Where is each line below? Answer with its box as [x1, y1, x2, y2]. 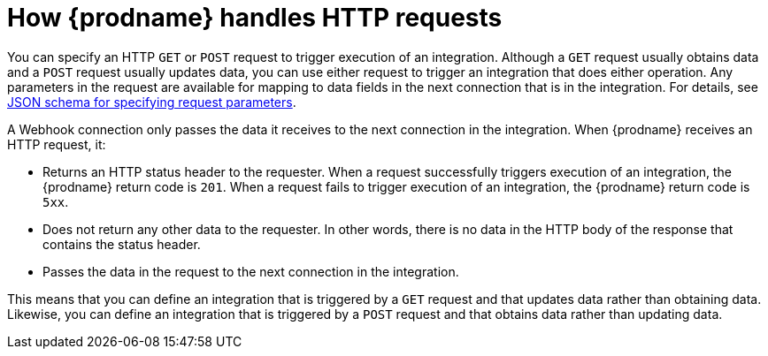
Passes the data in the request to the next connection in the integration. [42, 263, 459, 279]
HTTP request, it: [7, 136, 106, 152]
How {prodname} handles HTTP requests [7, 3, 503, 33]
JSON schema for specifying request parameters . [7, 94, 296, 110]
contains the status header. [42, 236, 201, 252]
